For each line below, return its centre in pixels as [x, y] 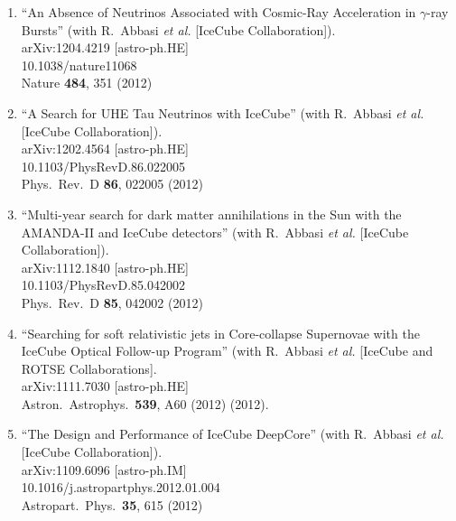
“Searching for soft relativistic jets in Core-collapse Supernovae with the [220, 333]
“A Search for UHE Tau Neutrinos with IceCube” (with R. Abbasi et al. [223, 112]
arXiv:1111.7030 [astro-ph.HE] [105, 386]
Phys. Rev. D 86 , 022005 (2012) [112, 184]
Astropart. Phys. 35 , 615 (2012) [112, 504]
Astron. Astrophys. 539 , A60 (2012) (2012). [145, 403]
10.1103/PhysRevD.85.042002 [103, 285]
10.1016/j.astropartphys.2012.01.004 [121, 487]
